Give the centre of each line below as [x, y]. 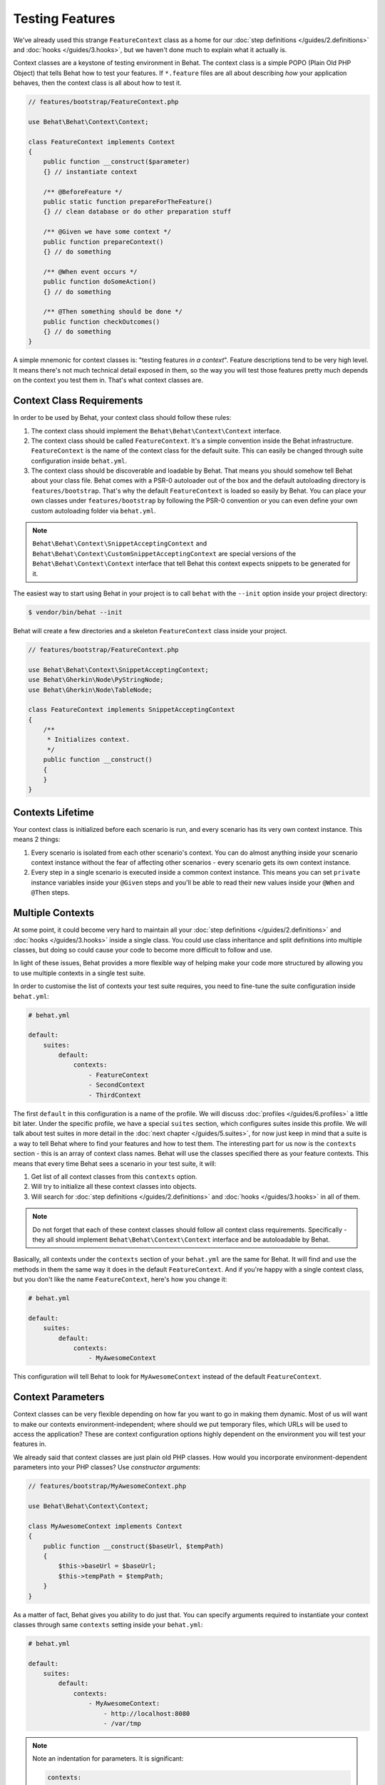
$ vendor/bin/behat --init [75, 612]
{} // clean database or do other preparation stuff [137, 212]
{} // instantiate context [91, 172]
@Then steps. [51, 892]
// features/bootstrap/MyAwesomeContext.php [107, 1486]
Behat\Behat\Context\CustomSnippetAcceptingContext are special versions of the [164, 553]
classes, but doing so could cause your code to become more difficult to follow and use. [143, 950]
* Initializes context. [88, 740]
